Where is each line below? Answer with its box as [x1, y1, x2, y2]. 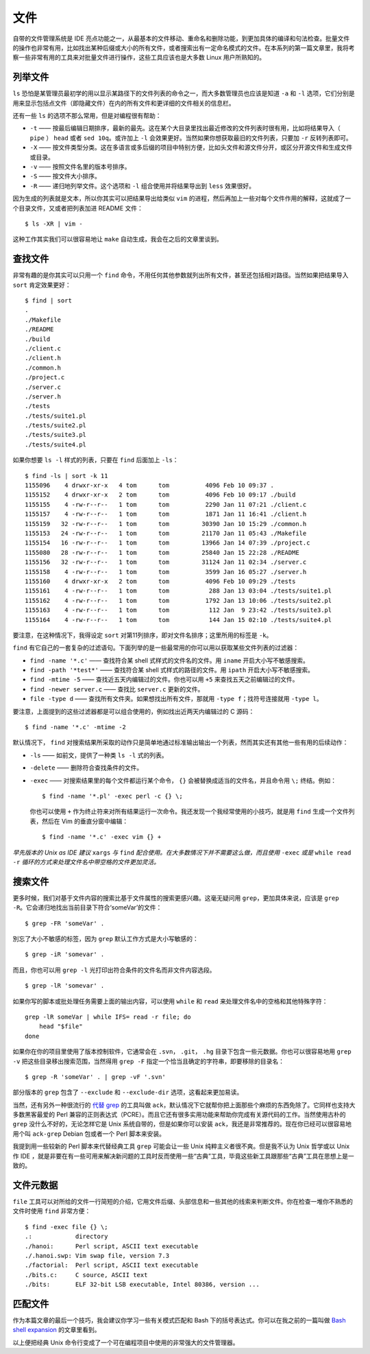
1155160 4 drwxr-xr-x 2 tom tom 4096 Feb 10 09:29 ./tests [25, 577, 296, 585]
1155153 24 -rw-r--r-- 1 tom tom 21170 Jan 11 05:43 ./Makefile [25, 529, 307, 537]
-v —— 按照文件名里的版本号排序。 [29, 162, 131, 171]
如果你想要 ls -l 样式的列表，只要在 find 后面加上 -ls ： [12, 456, 179, 464]
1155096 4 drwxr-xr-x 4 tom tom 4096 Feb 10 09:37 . [25, 482, 274, 490]
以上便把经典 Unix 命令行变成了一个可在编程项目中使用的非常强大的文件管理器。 [12, 1338, 239, 1346]
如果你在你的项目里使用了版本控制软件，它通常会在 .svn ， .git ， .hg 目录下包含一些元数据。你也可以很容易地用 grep [12, 1047, 352, 1056]
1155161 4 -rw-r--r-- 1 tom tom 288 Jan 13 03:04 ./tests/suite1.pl [25, 587, 332, 595]
